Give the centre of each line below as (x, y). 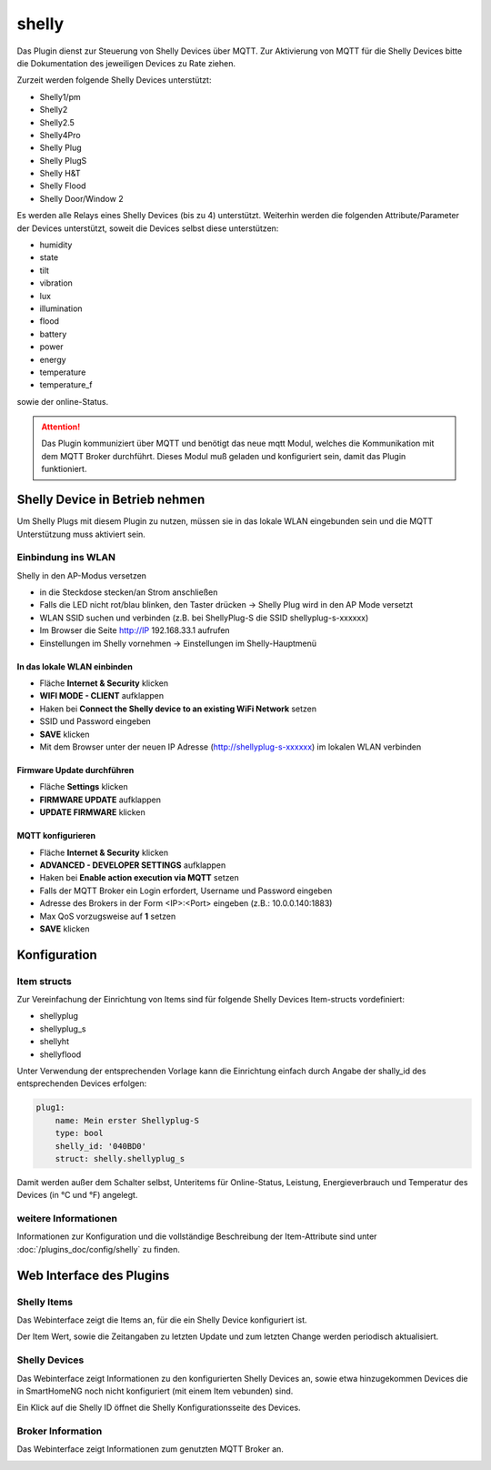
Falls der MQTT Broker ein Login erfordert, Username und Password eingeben (186, 891)
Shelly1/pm (60, 96)
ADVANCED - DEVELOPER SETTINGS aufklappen (133, 865)
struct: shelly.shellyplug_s (120, 1158)
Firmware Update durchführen (75, 770)
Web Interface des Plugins (93, 1275)
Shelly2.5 (57, 122)
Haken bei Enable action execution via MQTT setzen (140, 878)
